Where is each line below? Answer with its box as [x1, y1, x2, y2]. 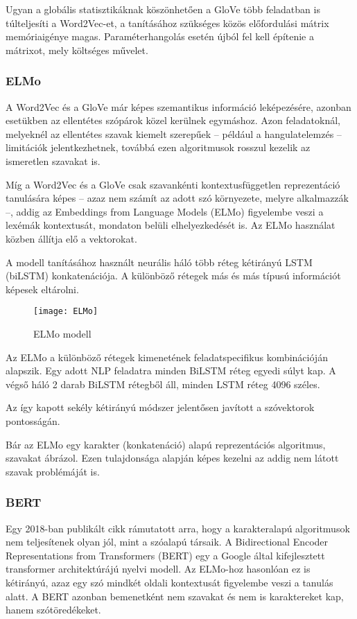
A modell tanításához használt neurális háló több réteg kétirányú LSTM [6, 254, 313, 269]
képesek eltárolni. [6, 281, 79, 296]
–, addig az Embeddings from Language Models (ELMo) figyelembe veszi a [6, 204, 324, 218]
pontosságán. [6, 413, 60, 428]
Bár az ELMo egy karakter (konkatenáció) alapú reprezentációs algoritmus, [6, 437, 326, 451]
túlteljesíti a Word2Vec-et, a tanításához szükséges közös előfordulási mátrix [6, 15, 329, 30]
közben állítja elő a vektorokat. [6, 231, 137, 245]
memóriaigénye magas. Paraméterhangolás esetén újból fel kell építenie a [6, 29, 315, 44]
